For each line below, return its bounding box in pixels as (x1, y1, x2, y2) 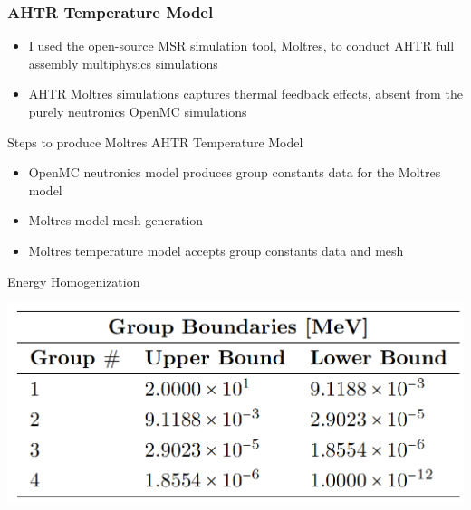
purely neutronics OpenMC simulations (28, 102, 247, 120)
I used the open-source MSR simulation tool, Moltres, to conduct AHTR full (28, 36, 455, 55)
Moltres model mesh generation (28, 211, 204, 230)
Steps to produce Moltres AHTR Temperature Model (7, 132, 303, 151)
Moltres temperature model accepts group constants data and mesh (28, 241, 404, 260)
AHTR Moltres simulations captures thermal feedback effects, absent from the (28, 84, 463, 103)
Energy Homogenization (7, 271, 140, 290)
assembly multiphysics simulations (28, 53, 218, 72)
